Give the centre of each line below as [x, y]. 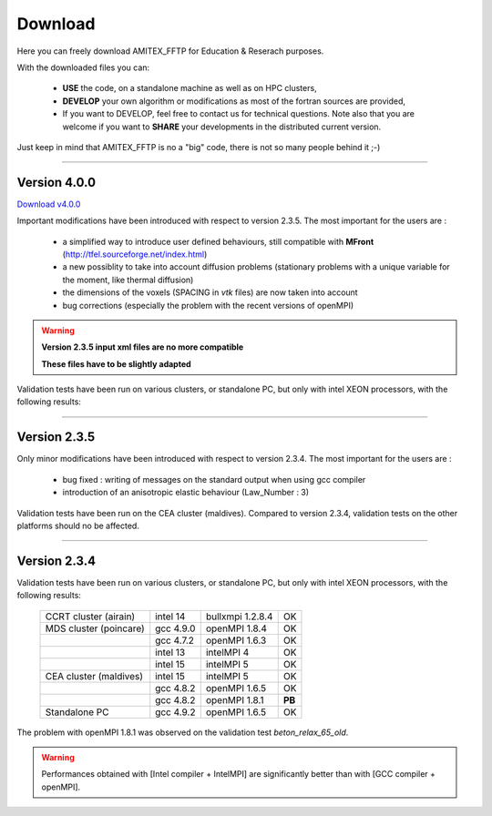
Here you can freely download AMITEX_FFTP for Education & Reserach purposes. [170, 51]
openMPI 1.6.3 [236, 640]
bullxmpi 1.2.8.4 [239, 617]
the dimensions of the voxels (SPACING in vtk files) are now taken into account [210, 292]
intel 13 [170, 652]
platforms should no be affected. [78, 525]
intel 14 [170, 617]
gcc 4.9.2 [175, 712]
